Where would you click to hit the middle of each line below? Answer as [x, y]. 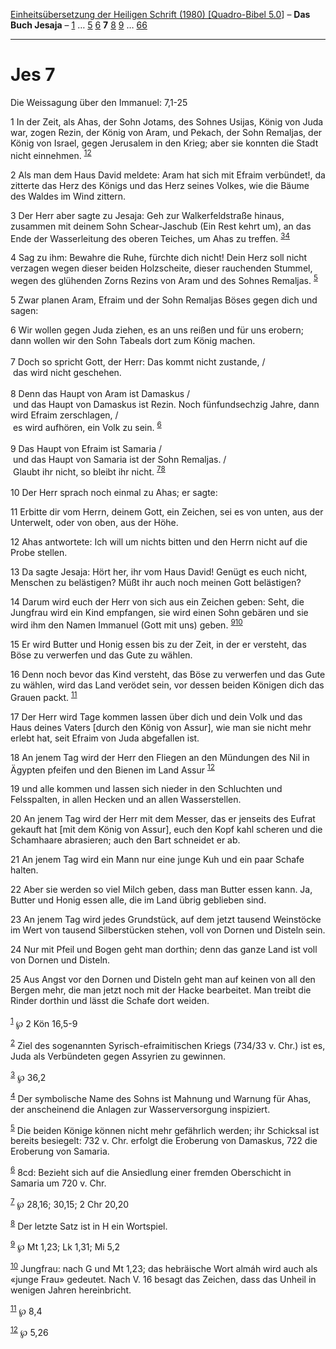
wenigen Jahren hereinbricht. [71, 1290]
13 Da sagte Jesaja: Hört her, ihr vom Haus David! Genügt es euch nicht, [159, 572]
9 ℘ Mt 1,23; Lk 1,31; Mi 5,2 [65, 1246]
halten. [24, 870]
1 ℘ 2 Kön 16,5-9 [44, 1022]
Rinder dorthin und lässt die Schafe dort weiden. [110, 1001]
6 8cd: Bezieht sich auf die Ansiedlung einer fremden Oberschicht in [151, 1172]
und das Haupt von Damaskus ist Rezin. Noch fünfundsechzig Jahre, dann [166, 404]
